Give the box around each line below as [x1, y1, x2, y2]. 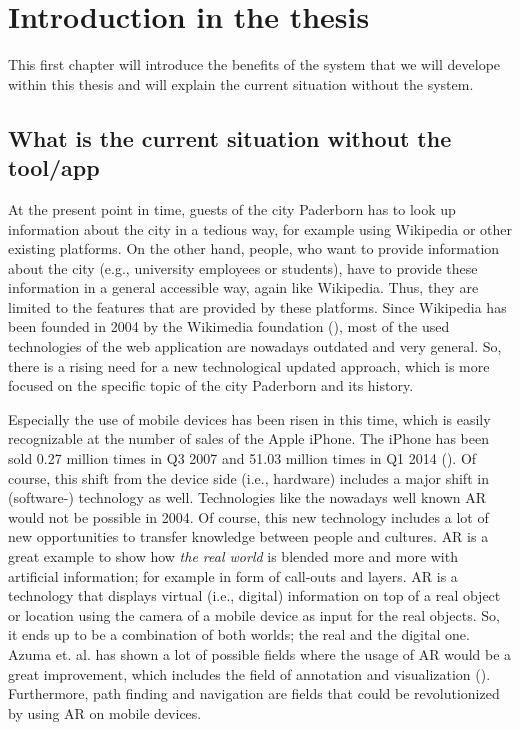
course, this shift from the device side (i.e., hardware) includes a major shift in [8, 467, 489, 488]
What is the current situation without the [8, 122, 452, 153]
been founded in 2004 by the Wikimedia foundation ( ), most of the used [8, 316, 450, 337]
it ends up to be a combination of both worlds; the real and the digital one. [8, 624, 470, 645]
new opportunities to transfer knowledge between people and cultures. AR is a [8, 526, 489, 547]
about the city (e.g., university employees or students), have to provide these [8, 257, 478, 278]
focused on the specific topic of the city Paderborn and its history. [8, 375, 414, 396]
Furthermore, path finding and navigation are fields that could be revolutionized [8, 683, 500, 704]
